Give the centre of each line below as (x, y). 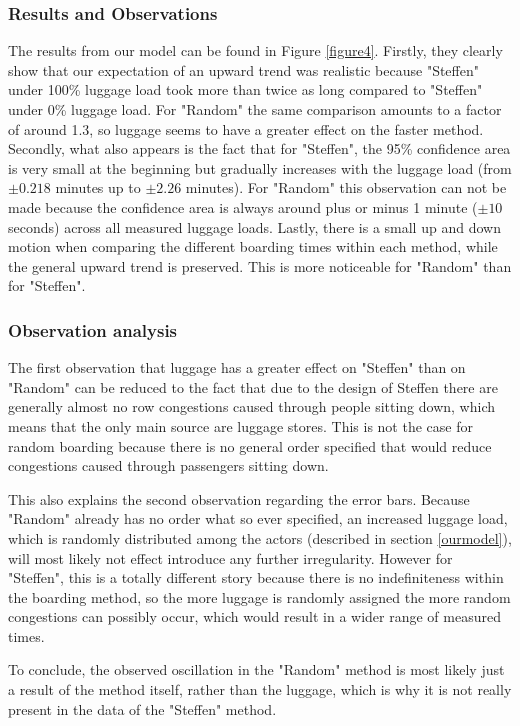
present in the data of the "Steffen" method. (142, 708)
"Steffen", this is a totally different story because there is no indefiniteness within (256, 577)
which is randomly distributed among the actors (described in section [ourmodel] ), (260, 537)
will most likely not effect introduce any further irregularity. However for (230, 557)
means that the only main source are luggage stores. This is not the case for (240, 425)
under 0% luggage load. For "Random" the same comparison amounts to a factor (255, 109)
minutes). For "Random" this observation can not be (346, 187)
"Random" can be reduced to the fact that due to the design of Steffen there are (253, 386)
